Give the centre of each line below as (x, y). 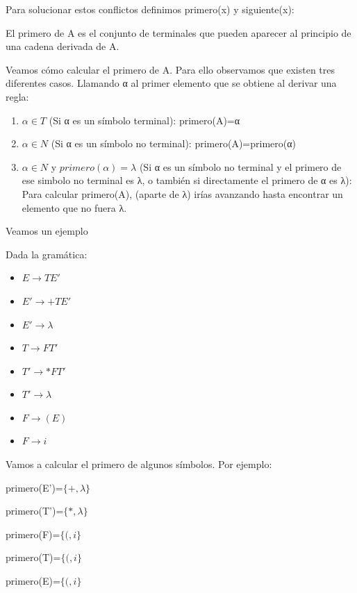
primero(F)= (33, 534)
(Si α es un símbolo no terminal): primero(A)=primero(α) (173, 143)
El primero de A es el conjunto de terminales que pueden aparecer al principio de (178, 32)
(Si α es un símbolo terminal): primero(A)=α (144, 120)
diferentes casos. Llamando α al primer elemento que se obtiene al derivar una (171, 83)
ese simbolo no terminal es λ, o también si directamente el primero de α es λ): (187, 180)
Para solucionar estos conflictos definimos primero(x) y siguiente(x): (150, 9)
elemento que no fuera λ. (74, 207)
